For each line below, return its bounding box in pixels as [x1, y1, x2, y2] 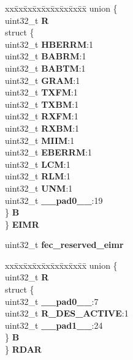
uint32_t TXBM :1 [5, 97, 79, 110]
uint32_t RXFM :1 [5, 110, 78, 122]
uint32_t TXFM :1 [5, 86, 78, 99]
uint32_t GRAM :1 [5, 73, 80, 86]
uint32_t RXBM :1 [5, 121, 80, 134]
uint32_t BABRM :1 [5, 50, 86, 62]
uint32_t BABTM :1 [5, 61, 86, 74]
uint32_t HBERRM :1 [5, 37, 94, 50]
